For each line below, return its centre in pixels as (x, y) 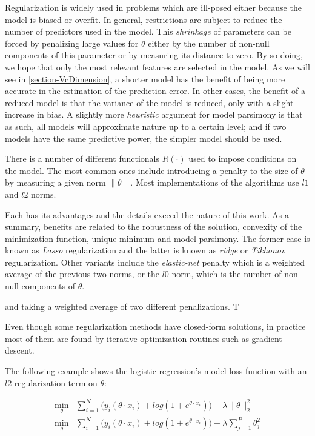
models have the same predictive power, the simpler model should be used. (144, 138)
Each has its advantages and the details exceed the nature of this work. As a (147, 214)
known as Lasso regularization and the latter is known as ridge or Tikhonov (145, 250)
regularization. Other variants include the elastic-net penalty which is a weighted (155, 262)
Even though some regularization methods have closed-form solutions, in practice (155, 327)
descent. (20, 350)
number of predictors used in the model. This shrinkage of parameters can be (148, 31)
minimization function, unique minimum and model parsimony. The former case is (157, 238)
